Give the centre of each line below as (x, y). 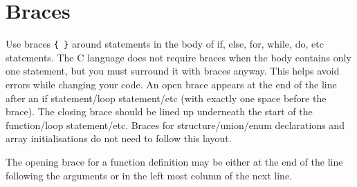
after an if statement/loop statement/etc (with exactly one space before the (166, 98)
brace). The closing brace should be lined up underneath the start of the (159, 111)
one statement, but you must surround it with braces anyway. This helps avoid (173, 71)
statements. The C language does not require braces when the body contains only (178, 57)
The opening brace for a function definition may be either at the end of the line (174, 161)
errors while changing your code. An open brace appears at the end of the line (171, 84)
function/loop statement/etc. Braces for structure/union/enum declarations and (175, 125)
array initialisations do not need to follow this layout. (119, 138)
